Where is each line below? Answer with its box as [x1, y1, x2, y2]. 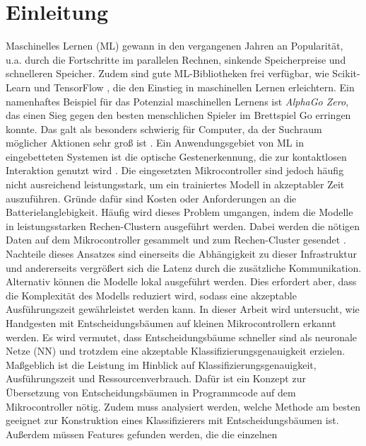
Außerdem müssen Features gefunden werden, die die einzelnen [6, 426, 278, 441]
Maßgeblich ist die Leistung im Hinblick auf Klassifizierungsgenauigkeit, [6, 357, 317, 372]
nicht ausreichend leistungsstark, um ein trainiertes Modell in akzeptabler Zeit [6, 177, 345, 192]
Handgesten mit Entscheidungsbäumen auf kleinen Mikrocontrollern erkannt [6, 316, 336, 330]
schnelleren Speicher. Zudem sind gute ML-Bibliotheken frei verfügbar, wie [6, 66, 329, 81]
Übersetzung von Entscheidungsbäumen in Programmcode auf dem [6, 384, 296, 399]
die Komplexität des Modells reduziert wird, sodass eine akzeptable [6, 287, 297, 302]
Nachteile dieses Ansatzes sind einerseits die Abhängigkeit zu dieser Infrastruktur [6, 246, 358, 261]
